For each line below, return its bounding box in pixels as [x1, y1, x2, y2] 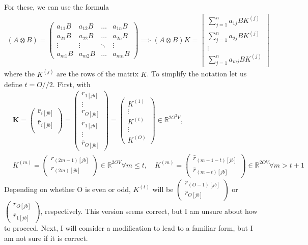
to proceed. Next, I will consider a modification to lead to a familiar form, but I [4, 223, 253, 233]
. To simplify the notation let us [147, 68, 247, 79]
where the [4, 68, 35, 79]
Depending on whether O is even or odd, [4, 183, 131, 194]
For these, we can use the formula [4, 2, 109, 12]
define [4, 78, 22, 89]
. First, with [52, 78, 91, 89]
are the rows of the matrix [57, 68, 138, 79]
